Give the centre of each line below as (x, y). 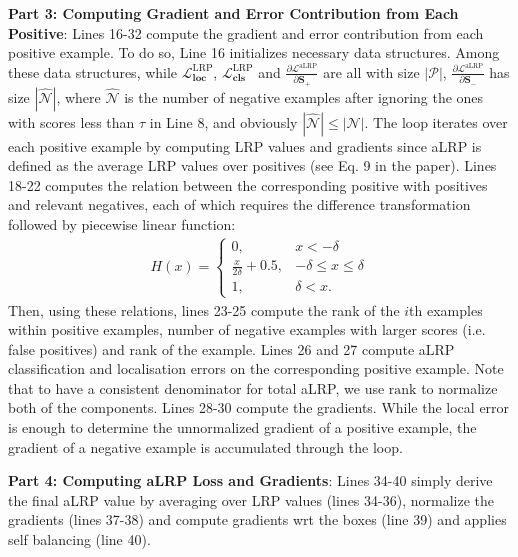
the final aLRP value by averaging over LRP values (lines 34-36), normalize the (251, 499)
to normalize (459, 387)
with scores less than (71, 121)
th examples (446, 309)
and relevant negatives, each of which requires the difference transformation (239, 204)
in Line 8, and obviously (223, 121)
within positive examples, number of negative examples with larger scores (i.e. (247, 329)
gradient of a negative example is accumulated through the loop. (205, 446)
